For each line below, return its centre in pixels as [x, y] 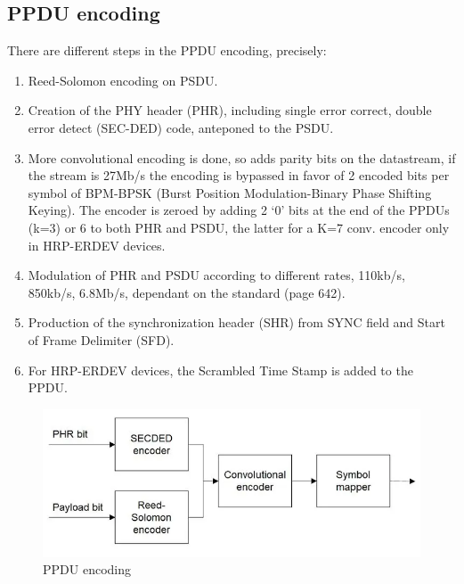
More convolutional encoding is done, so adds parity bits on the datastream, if [242, 157]
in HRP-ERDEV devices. [97, 245]
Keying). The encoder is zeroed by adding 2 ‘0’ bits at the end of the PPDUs [239, 210]
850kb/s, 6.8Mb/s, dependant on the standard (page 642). [187, 292]
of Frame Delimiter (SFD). [101, 339]
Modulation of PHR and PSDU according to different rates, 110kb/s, [216, 275]
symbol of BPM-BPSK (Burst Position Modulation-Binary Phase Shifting [230, 192]
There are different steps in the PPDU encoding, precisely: [167, 50]
